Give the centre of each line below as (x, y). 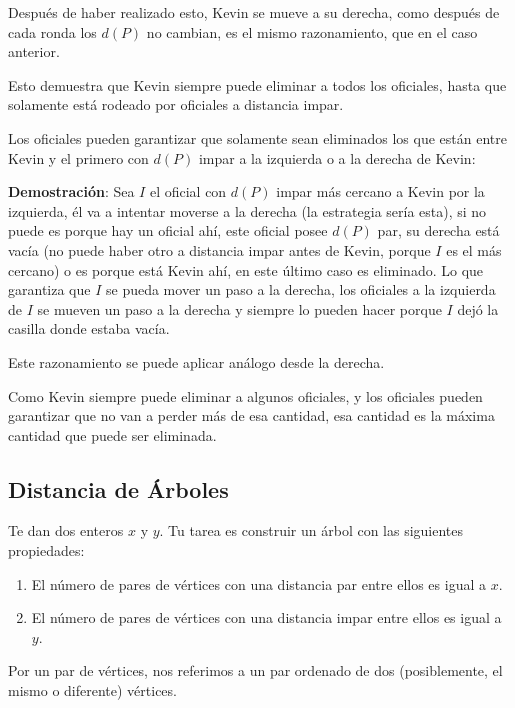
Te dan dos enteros (66, 530)
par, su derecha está (438, 230)
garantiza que (49, 289)
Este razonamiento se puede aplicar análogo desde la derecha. (196, 361)
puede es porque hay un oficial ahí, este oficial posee (168, 230)
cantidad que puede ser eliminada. (112, 434)
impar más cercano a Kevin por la (380, 191)
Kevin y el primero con (78, 157)
